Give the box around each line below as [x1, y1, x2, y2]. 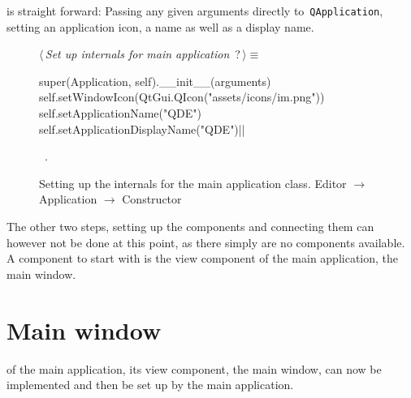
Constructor [122, 190, 182, 208]
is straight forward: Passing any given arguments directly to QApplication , [6, 2, 383, 19]
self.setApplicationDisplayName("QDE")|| [39, 120, 245, 137]
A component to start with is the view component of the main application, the [6, 250, 399, 267]
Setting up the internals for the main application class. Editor [39, 174, 347, 191]
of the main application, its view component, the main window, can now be [6, 360, 382, 377]
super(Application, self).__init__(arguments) [39, 72, 271, 89]
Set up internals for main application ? [45, 45, 240, 62]
